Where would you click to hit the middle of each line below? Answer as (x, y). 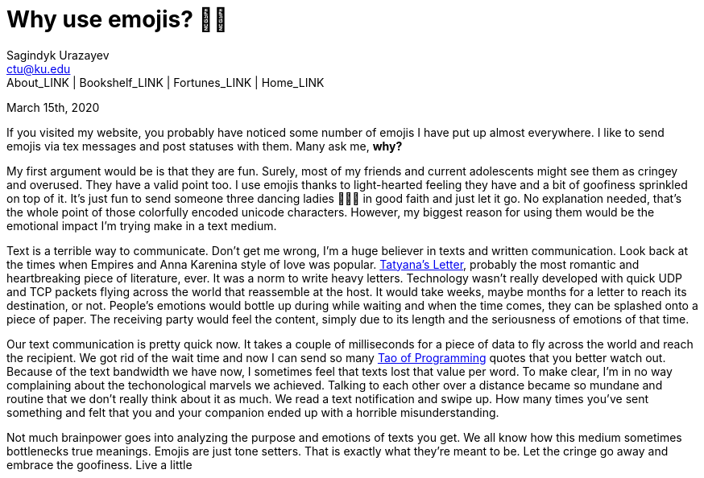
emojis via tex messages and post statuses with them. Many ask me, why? (205, 146)
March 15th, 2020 (53, 107)
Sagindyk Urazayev (58, 55)
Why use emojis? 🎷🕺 (118, 19)
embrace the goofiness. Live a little (99, 464)
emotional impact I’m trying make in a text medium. (142, 225)
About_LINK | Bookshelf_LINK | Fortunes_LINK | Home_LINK (166, 82)
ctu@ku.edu (39, 68)
